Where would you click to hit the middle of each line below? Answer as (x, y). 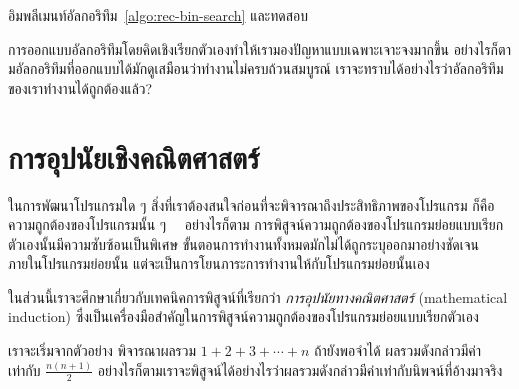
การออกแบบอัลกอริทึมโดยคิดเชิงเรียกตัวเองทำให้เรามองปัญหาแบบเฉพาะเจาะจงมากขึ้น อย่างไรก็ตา (259, 48)
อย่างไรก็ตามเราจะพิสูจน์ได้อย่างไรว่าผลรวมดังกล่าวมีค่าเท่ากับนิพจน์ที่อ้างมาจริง (300, 369)
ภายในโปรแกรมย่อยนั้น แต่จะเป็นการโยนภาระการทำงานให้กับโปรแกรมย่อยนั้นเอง (219, 263)
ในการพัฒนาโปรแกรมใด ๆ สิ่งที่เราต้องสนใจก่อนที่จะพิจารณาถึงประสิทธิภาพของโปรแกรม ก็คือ (251, 204)
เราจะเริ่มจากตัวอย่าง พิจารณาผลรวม (102, 350)
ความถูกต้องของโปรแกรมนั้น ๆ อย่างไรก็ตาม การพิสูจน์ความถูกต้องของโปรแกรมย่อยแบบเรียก (256, 224)
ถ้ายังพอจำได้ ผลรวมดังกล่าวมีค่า (397, 350)
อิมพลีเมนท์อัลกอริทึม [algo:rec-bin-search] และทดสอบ (158, 15)
